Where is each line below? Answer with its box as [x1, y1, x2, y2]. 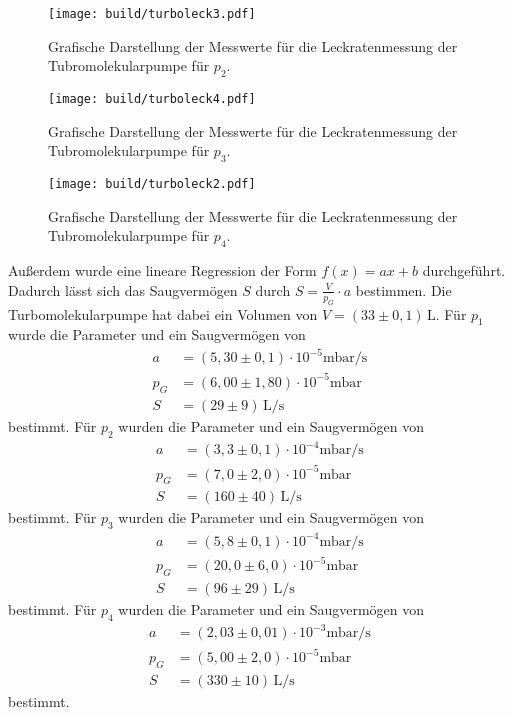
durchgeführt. [422, 260, 506, 281]
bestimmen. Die [355, 279, 452, 300]
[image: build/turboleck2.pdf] [48, 177, 256, 192]
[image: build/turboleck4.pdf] [48, 92, 256, 107]
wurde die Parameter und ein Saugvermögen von [8, 324, 306, 345]
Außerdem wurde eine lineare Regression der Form [8, 260, 317, 281]
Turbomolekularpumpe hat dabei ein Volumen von [8, 303, 318, 324]
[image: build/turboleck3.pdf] [48, 7, 256, 21]
